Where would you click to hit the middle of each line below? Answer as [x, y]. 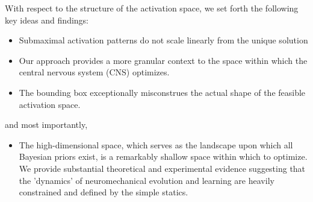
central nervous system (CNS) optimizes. [94, 72]
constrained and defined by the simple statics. [104, 192]
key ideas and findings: [47, 20]
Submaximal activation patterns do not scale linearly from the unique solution [163, 40]
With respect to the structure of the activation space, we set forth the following [152, 8]
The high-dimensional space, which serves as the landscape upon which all [156, 144]
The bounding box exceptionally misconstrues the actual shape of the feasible [162, 92]
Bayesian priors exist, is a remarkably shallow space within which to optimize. [163, 156]
